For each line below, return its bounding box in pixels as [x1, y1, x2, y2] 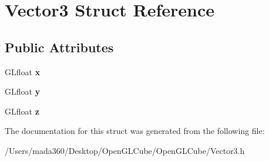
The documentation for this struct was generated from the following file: [5, 125, 265, 137]
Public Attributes [5, 38, 114, 56]
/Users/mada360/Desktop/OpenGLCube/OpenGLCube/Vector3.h [5, 144, 245, 156]
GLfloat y [5, 85, 41, 98]
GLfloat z [5, 105, 39, 117]
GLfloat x [5, 65, 41, 78]
